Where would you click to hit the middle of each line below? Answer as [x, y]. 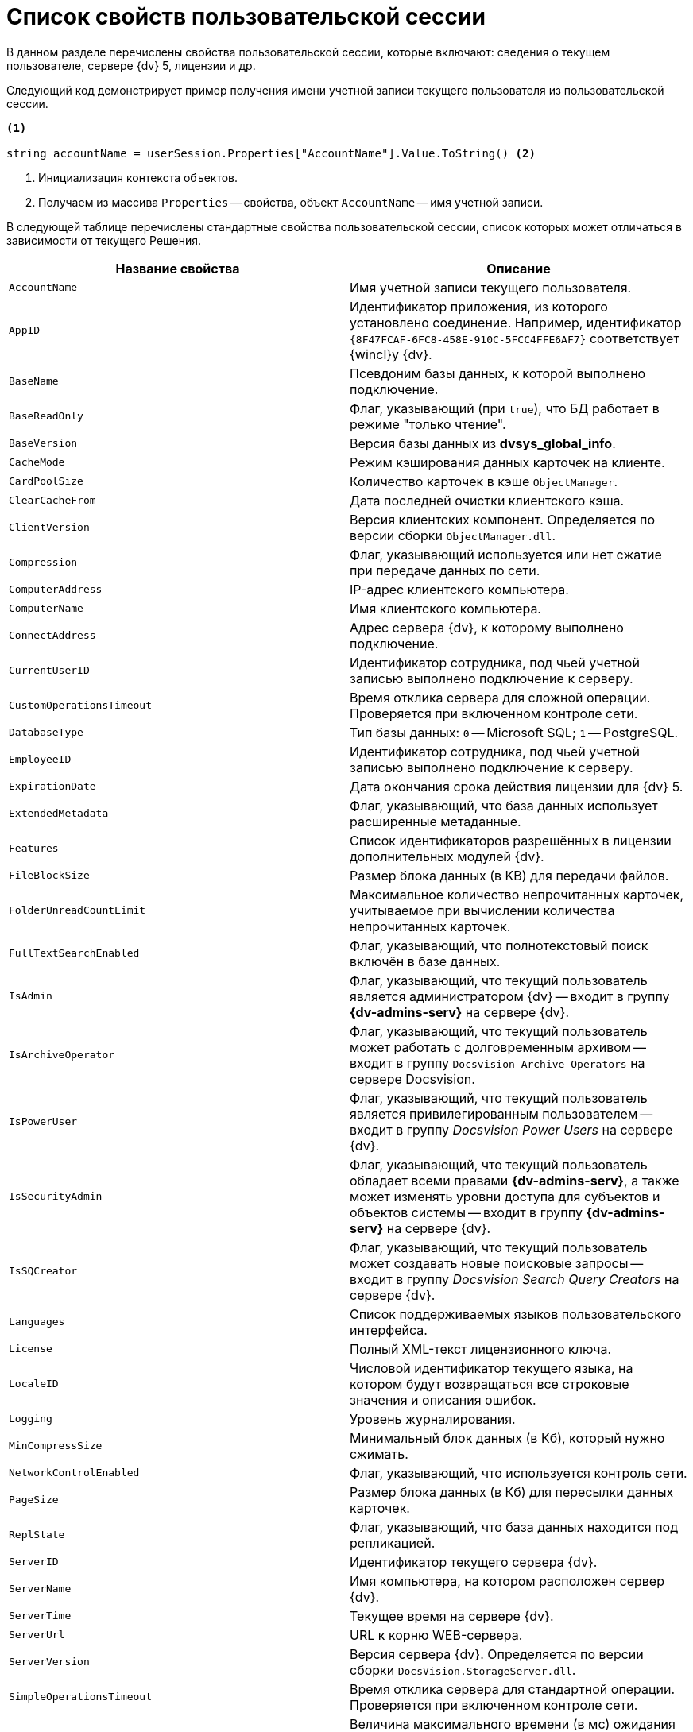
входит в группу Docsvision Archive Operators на [497, 1063]
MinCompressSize [56, 1446]
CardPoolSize [46, 481]
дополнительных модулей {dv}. [447, 856]
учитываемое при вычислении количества [482, 910]
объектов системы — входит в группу [466, 1212]
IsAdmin [31, 996]
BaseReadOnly [46, 416]
